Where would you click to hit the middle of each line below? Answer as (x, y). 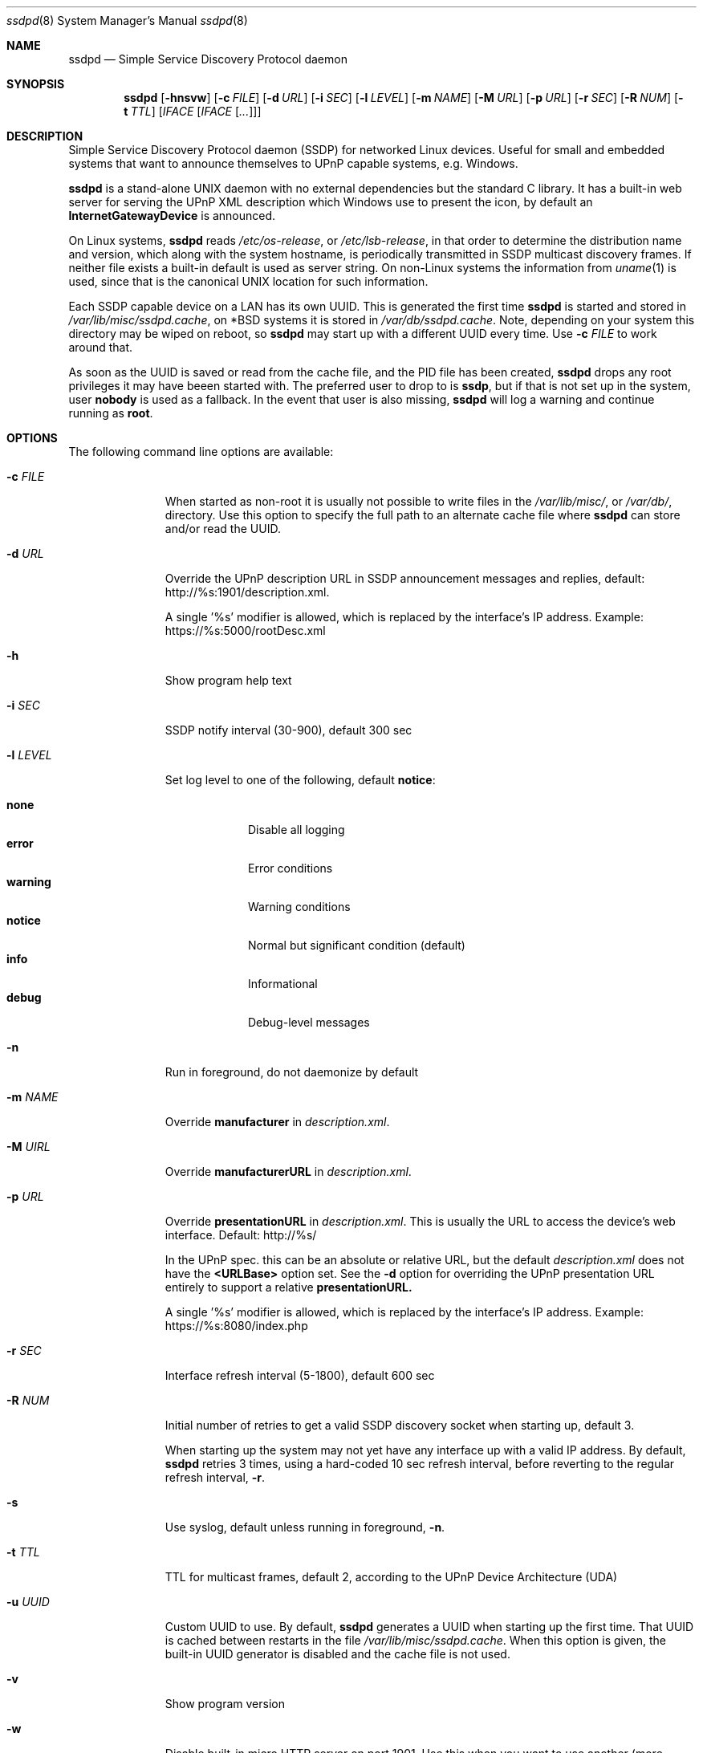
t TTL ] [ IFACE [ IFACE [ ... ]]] (193, 111)
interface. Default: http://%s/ (241, 1235)
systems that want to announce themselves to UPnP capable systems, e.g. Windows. (293, 163)
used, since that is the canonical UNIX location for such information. (248, 281)
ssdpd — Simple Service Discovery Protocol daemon (208, 59)
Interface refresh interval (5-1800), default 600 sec (300, 1375)
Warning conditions (299, 907)
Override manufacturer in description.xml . (277, 1122)
